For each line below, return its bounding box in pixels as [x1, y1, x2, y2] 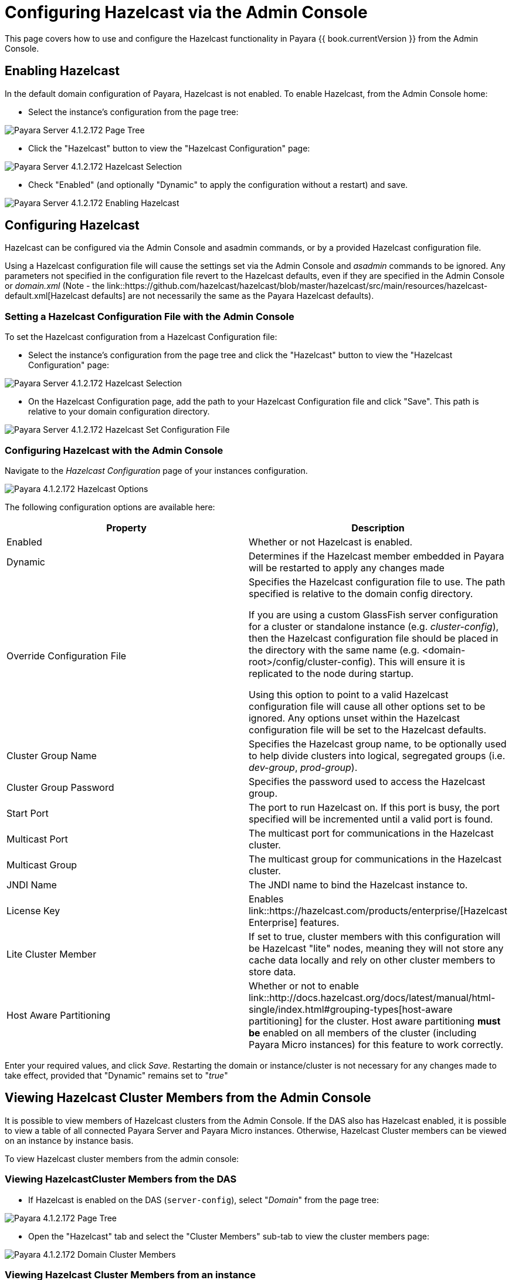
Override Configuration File [6, 649, 127, 662]
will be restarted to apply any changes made [248, 561, 445, 574]
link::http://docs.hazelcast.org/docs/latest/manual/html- [248, 991, 496, 1003]
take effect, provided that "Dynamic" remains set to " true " [5, 1070, 228, 1080]
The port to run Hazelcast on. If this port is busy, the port [248, 801, 500, 813]
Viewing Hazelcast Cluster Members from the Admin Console [5, 1090, 371, 1106]
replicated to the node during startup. [248, 667, 414, 679]
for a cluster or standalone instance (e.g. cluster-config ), [248, 620, 499, 632]
